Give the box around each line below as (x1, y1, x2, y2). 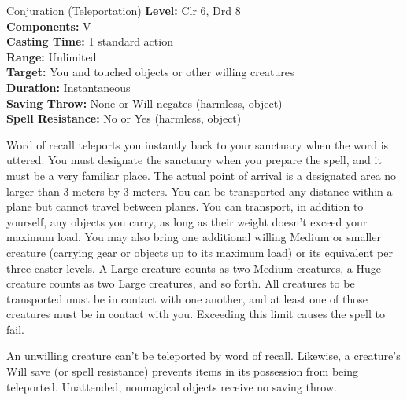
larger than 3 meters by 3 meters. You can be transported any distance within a (6, 182, 393, 199)
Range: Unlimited (6, 48, 97, 64)
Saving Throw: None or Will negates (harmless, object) (6, 94, 283, 111)
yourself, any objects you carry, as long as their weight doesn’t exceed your (6, 213, 368, 229)
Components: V (6, 17, 91, 34)
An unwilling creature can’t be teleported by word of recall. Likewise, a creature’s (6, 347, 401, 364)
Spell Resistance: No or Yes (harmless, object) (6, 110, 242, 127)
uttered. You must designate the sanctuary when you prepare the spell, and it (6, 152, 382, 168)
